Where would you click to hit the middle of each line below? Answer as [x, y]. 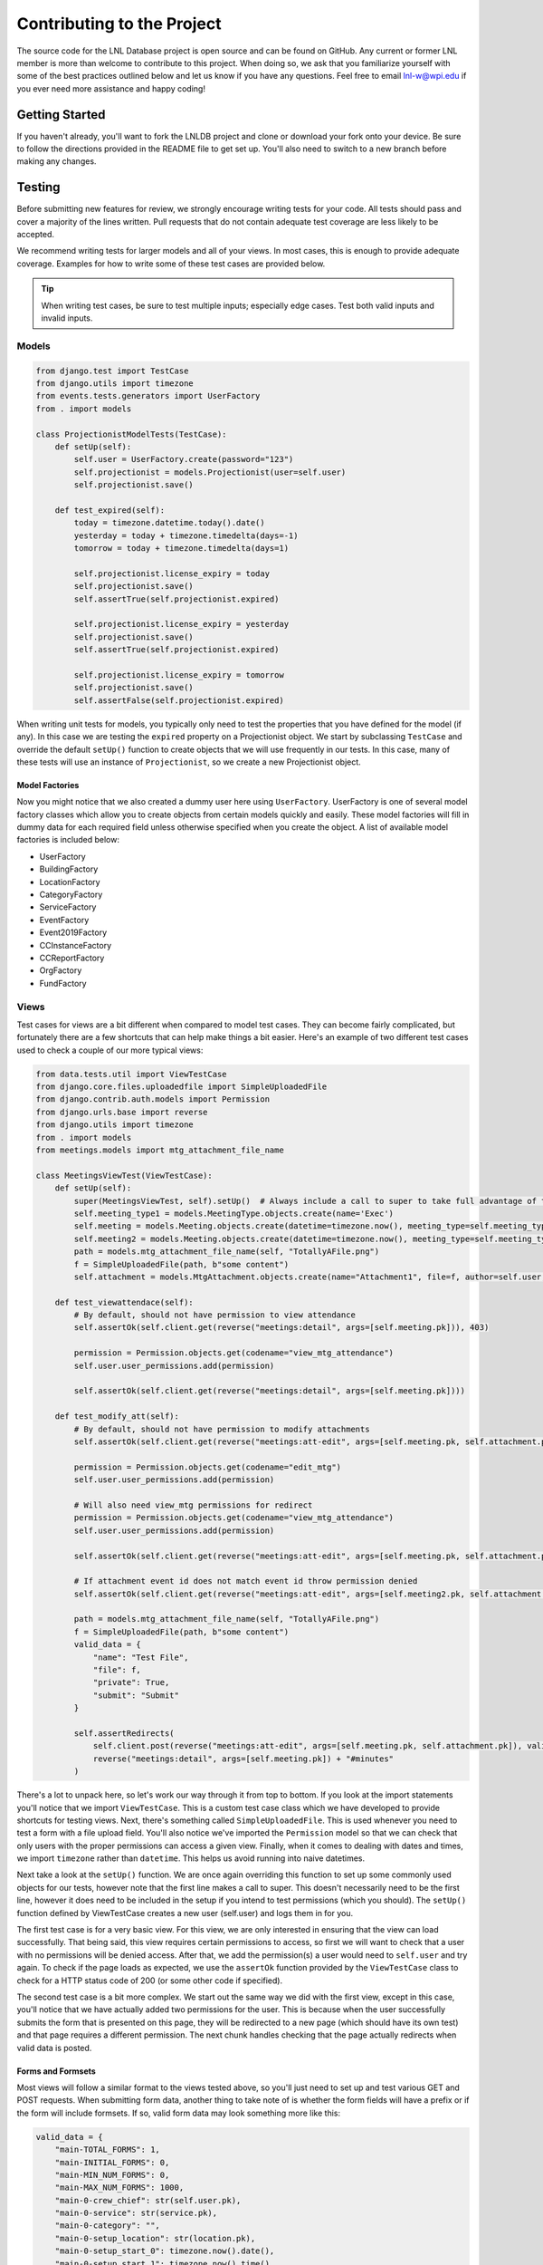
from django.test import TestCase [112, 371]
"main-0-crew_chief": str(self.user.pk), [148, 2200]
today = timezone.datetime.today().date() [170, 523]
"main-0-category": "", [107, 2226]
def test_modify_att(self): [117, 1417]
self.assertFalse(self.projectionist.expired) [179, 700]
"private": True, [131, 1682]
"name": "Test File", [141, 1657]
